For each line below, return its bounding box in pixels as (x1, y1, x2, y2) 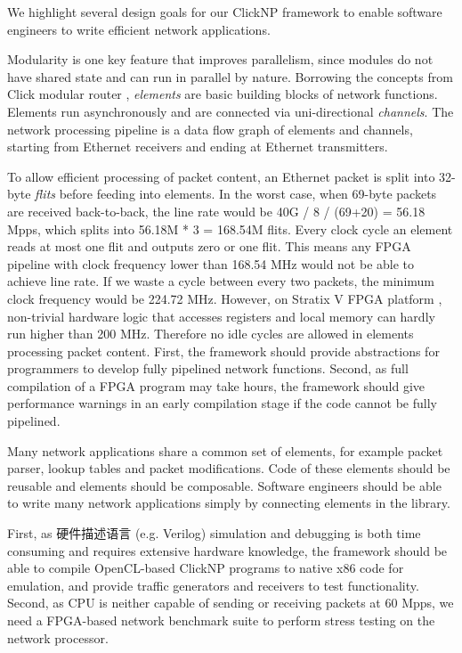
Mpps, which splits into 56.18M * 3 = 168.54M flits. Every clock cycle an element (7, 219, 453, 238)
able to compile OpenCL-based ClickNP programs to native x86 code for (7, 559, 404, 577)
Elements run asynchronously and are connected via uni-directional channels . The (7, 102, 454, 120)
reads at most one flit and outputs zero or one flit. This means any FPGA (7, 237, 411, 256)
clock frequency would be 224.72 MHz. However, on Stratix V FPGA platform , (7, 289, 442, 307)
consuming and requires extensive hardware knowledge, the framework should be (7, 541, 448, 559)
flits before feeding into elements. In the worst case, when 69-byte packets (35, 184, 437, 203)
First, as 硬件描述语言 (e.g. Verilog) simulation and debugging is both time (7, 524, 421, 543)
